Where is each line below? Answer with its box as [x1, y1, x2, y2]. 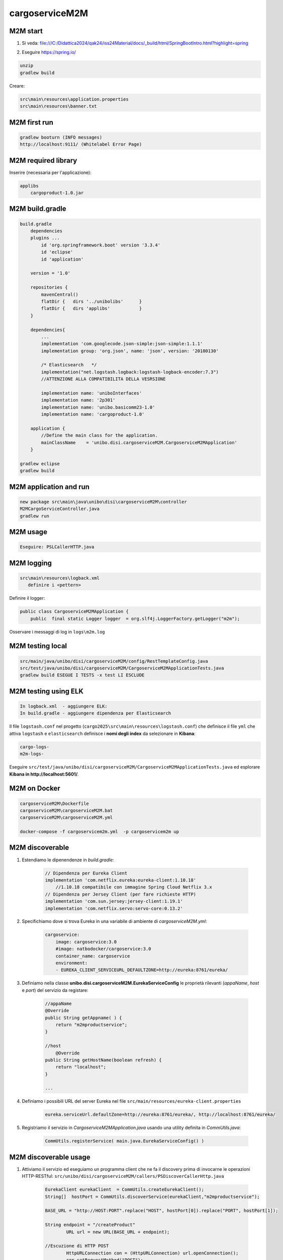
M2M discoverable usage [9, 1153, 90, 1161]
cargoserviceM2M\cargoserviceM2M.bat [20, 807, 113, 813]
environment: [55, 960, 88, 966]
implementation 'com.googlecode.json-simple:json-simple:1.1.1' [41, 341, 203, 347]
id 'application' [41, 256, 84, 262]
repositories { [30, 285, 68, 290]
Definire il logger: [9, 595, 45, 601]
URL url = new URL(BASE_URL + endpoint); [66, 1229, 170, 1235]
